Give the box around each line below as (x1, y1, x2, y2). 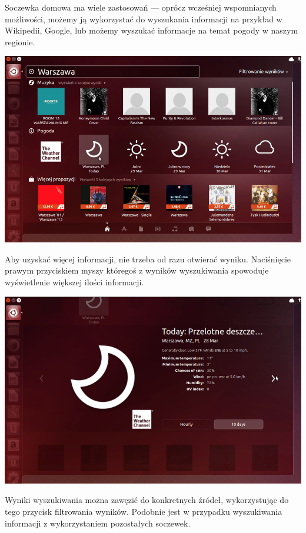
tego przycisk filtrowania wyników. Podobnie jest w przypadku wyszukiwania (5, 505, 282, 518)
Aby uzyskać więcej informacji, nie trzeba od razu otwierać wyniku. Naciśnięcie (5, 252, 291, 265)
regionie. (5, 35, 35, 48)
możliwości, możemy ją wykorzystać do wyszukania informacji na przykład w (5, 12, 282, 25)
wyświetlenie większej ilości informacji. (5, 276, 144, 288)
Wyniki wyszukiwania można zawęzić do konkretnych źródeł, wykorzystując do (5, 494, 289, 506)
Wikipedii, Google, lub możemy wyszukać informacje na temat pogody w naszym (5, 24, 298, 36)
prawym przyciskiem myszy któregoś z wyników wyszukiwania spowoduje (5, 264, 269, 277)
